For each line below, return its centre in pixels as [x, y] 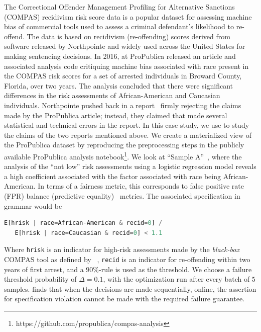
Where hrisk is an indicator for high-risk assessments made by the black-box [122, 249]
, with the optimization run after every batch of [176, 279]
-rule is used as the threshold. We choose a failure [175, 269]
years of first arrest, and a [44, 269]
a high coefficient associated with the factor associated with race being [113, 176]
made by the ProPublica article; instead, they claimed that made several [116, 115]
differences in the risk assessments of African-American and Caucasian [112, 95]
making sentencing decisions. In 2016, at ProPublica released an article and [120, 56]
